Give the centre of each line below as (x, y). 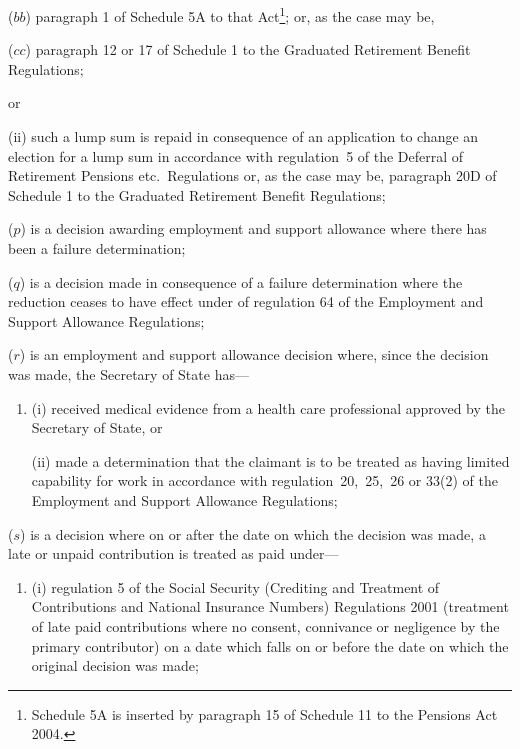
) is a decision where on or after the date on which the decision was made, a (253, 533)
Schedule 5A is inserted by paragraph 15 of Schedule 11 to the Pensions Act (264, 713)
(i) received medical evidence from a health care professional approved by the (268, 407)
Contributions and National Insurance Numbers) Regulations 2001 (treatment (270, 606)
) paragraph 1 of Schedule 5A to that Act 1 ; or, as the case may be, (230, 14)
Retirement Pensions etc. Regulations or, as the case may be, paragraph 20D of (252, 175)
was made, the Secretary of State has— (128, 373)
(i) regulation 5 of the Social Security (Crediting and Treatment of (235, 586)
